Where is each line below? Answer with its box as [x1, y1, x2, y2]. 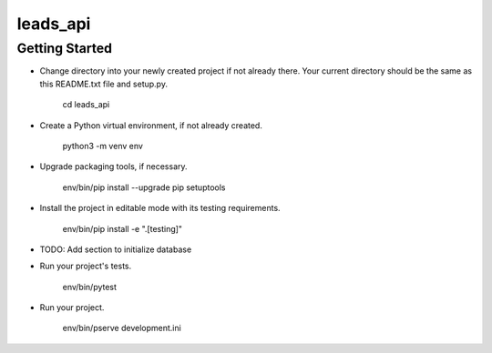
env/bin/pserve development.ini [62, 323, 181, 334]
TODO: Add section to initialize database [39, 244, 192, 255]
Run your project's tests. [39, 260, 132, 272]
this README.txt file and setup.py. [39, 78, 169, 89]
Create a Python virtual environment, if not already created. [39, 119, 263, 131]
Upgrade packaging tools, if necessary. [39, 161, 188, 172]
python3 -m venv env [62, 140, 143, 151]
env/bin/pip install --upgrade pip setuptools [62, 182, 226, 193]
